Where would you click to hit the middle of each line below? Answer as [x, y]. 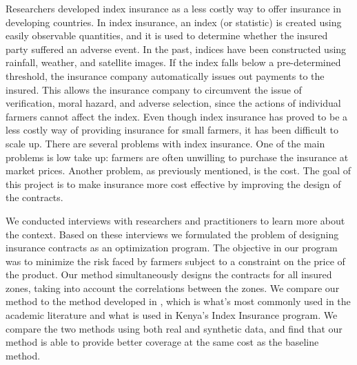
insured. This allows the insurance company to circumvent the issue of [154, 89]
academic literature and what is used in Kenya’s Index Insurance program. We [172, 315]
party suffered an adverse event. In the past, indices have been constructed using [176, 49]
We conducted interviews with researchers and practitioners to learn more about [175, 220]
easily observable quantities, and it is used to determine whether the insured [167, 35]
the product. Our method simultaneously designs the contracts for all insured [169, 274]
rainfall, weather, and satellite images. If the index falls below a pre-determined [173, 62]
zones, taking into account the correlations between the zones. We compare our [173, 288]
